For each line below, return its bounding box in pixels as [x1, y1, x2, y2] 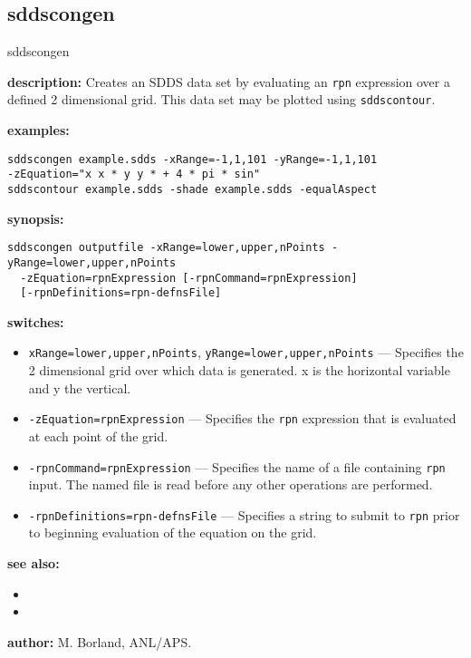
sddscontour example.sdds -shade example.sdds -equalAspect [7, 183, 378, 197]
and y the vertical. [28, 378, 131, 397]
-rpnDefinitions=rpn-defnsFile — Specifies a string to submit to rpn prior [28, 505, 460, 524]
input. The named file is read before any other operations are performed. [28, 475, 433, 494]
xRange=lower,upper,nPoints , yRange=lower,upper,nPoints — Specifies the [28, 343, 464, 362]
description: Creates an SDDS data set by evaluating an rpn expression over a [7, 72, 450, 91]
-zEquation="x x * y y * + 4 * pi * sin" [7, 168, 261, 181]
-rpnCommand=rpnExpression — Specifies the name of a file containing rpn [28, 457, 446, 476]
